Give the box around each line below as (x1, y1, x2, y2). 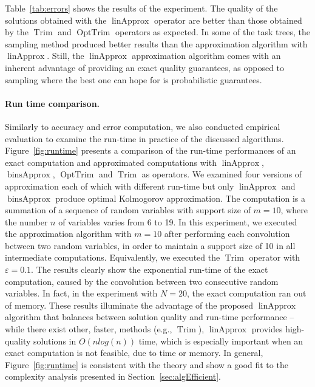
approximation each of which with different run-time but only (5, 179, 234, 192)
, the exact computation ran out (186, 287, 307, 300)
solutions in (33, 334, 76, 347)
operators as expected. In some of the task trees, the (115, 26, 310, 38)
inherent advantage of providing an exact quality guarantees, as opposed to (5, 61, 285, 74)
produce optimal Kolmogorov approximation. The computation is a (55, 191, 306, 204)
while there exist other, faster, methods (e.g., (5, 323, 172, 335)
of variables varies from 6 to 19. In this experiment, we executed (58, 215, 297, 228)
